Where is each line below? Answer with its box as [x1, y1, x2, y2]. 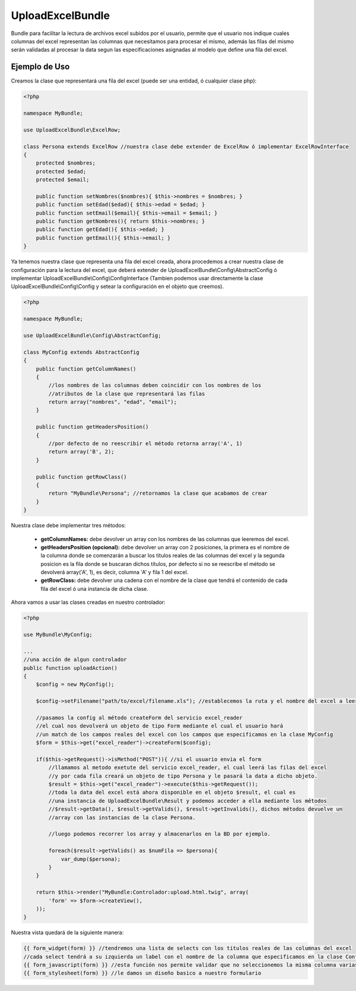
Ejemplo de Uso [11, 62, 70, 72]
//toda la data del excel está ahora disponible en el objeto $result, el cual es [48, 789, 296, 796]
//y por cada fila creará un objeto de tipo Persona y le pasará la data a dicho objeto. [48, 772, 317, 779]
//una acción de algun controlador [23, 656, 127, 663]
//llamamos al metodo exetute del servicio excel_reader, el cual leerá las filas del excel [48, 764, 328, 771]
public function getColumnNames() [36, 365, 136, 372]
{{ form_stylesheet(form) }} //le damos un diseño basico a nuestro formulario [23, 970, 262, 977]
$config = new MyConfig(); [36, 681, 115, 688]
